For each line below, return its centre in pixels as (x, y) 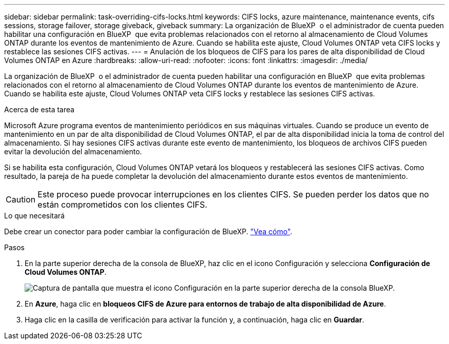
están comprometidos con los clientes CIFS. (123, 205)
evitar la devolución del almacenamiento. (73, 151)
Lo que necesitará (35, 216)
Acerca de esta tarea (39, 109)
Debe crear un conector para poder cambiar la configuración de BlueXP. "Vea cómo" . (148, 231)
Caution (21, 199)
